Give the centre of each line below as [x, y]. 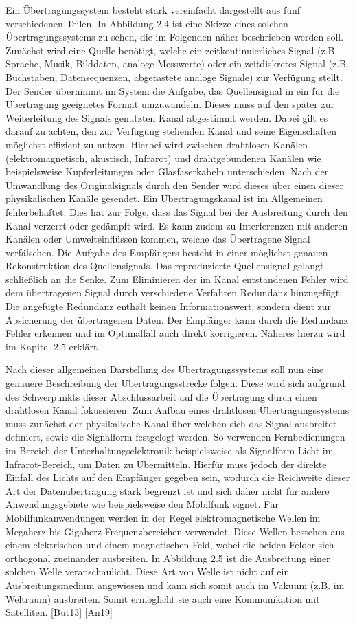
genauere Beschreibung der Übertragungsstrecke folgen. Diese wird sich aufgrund [175, 383]
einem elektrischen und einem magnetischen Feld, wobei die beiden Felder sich [170, 545]
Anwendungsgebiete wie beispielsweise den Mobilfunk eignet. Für [142, 504]
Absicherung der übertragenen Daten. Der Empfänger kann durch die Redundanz [177, 319]
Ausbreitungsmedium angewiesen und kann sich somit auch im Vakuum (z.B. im [175, 584]
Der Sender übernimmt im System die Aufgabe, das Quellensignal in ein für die [173, 90]
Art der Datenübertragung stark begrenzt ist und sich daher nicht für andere [168, 490]
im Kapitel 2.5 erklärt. [53, 346]
